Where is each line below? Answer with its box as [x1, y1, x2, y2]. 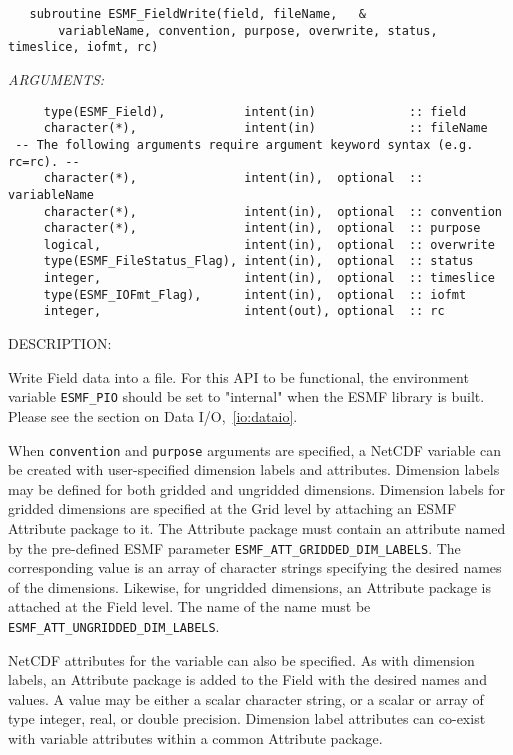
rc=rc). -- [8, 154, 80, 169]
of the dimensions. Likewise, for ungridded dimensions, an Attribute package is [8, 576, 492, 597]
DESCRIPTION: [8, 333, 112, 354]
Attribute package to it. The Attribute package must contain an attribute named [8, 517, 506, 538]
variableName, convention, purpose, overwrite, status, [58, 23, 438, 38]
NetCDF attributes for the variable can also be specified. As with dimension [8, 649, 475, 670]
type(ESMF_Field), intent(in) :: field [43, 104, 467, 119]
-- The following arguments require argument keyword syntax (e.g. [15, 137, 474, 152]
